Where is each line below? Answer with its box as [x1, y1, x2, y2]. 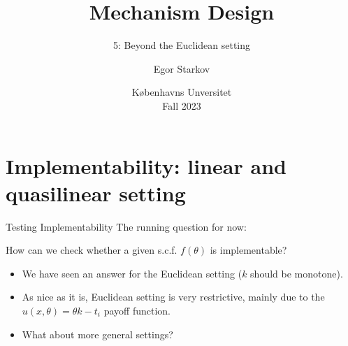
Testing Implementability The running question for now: [6, 219, 247, 233]
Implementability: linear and [6, 151, 287, 180]
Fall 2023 [162, 98, 201, 113]
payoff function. [103, 303, 171, 317]
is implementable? [210, 243, 287, 257]
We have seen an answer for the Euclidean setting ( [22, 266, 242, 280]
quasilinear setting [6, 178, 186, 207]
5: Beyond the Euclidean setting [113, 38, 251, 52]
